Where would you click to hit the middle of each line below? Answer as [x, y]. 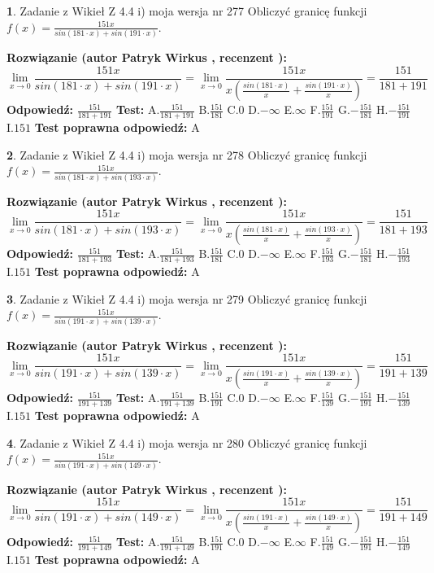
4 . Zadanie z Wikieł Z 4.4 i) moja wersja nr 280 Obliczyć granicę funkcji [187, 442]
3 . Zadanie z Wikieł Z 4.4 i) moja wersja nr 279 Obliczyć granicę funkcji [187, 298]
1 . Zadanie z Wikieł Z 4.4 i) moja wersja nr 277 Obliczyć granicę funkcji [187, 11]
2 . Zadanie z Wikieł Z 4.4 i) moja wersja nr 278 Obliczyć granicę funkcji [187, 154]
